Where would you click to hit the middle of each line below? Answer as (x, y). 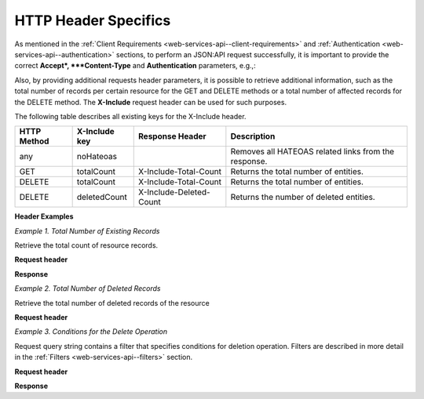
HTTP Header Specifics (93, 20)
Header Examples (44, 216)
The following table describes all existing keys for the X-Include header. (130, 116)
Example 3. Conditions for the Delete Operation (91, 332)
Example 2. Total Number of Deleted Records (88, 288)
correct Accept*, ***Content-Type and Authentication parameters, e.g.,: (135, 66)
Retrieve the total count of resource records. (86, 245)
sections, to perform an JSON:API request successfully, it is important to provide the (252, 54)
